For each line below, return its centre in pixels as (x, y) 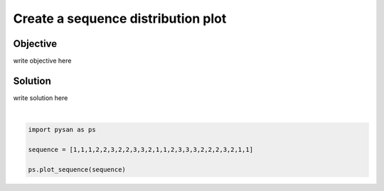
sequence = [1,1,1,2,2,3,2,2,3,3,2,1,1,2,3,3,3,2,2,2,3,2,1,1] (141, 150)
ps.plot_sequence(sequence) (77, 169)
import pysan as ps (62, 130)
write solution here (41, 98)
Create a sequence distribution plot (120, 18)
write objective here (42, 61)
